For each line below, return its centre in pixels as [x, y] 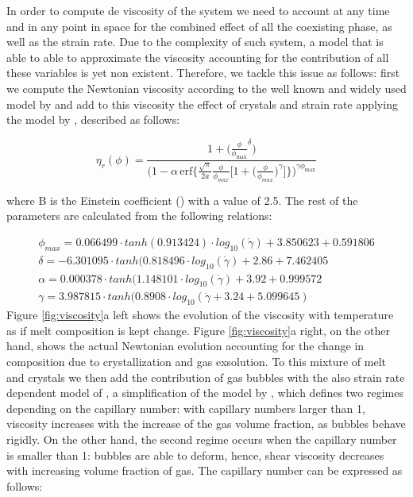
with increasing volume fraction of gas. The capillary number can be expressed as [205, 470]
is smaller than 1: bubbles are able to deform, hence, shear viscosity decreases [195, 455]
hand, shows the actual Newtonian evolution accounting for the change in [185, 346]
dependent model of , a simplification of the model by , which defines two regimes [205, 393]
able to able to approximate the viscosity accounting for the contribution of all [198, 57]
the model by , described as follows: [93, 119]
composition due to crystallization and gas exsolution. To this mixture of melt [197, 361]
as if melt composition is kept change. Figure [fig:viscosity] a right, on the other [198, 330]
